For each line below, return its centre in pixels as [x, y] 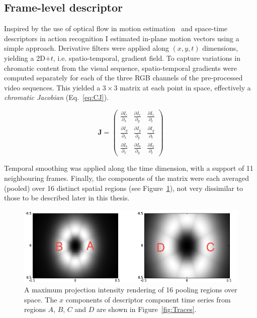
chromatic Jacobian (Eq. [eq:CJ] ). [56, 97]
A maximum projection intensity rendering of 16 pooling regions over [131, 290]
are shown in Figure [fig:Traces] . [147, 309]
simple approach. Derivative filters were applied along [87, 48]
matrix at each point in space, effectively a [185, 87]
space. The [41, 299]
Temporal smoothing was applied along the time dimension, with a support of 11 [129, 168]
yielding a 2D [25, 58]
